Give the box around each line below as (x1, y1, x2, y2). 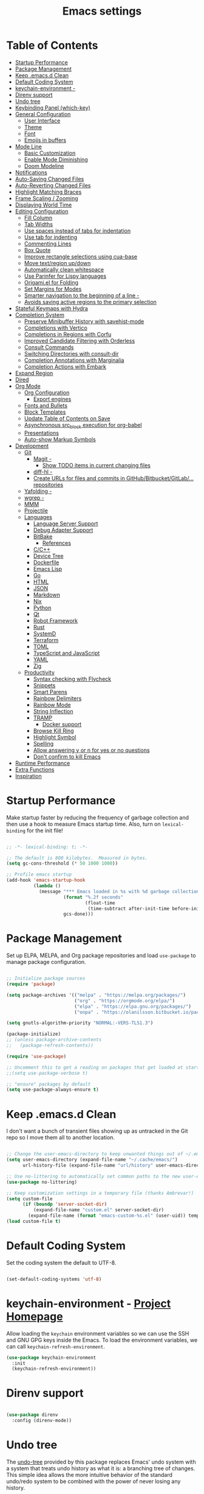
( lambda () (33, 883, 61, 889)
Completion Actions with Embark (24, 363, 106, 370)
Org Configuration (24, 389, 70, 396)
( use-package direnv (6, 1412, 59, 1418)
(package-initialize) (6, 1031, 61, 1037)
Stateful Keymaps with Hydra (15, 305, 88, 312)
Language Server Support (33, 520, 98, 527)
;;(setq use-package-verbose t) (6, 1070, 88, 1076)
